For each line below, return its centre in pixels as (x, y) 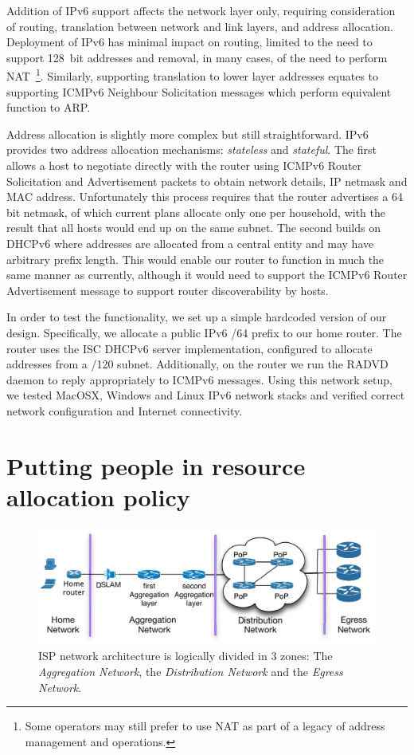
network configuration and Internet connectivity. (125, 410)
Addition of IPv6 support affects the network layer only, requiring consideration (201, 10)
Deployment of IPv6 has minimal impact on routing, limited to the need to (189, 42)
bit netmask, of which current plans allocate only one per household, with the (196, 212)
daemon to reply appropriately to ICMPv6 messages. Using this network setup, (199, 379)
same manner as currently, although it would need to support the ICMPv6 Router (207, 275)
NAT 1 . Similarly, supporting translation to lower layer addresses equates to (193, 75)
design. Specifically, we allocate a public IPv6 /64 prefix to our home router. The (204, 332)
